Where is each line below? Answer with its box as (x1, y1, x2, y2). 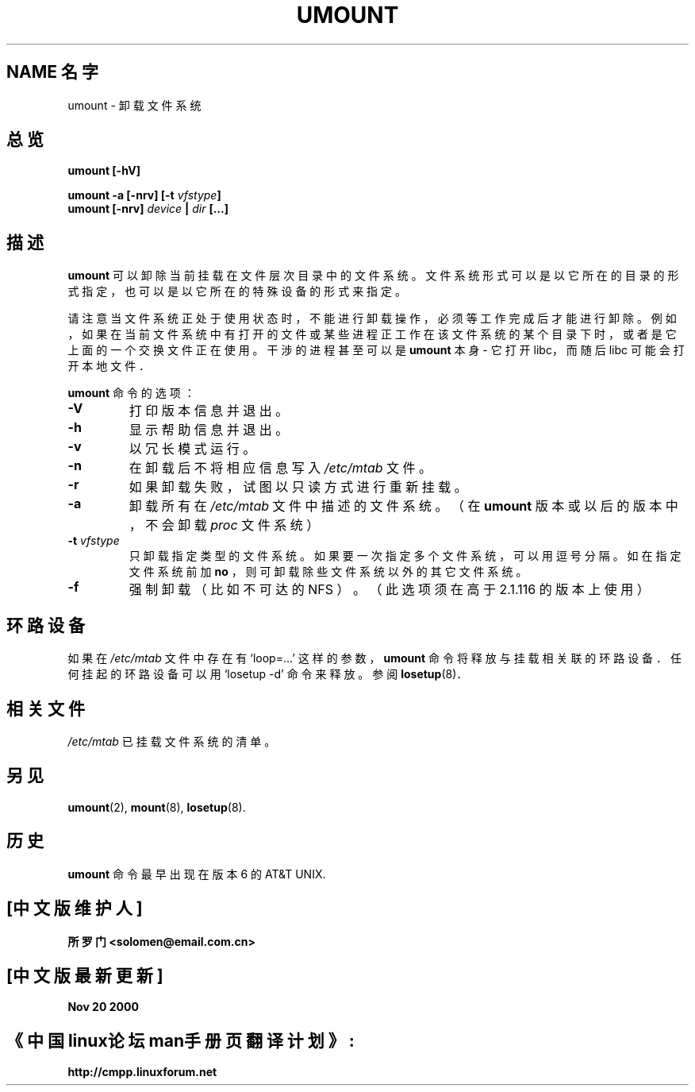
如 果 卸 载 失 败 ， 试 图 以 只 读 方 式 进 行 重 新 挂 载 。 (129, 479, 467, 496)
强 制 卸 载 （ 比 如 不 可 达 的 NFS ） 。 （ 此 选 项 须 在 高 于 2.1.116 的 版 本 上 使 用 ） (129, 581, 650, 598)
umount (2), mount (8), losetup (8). (67, 800, 246, 814)
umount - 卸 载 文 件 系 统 (67, 98, 202, 112)
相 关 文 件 (6, 698, 85, 719)
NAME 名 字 (6, 62, 98, 83)
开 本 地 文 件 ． (67, 359, 151, 373)
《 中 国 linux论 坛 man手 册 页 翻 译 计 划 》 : (6, 1030, 355, 1051)
